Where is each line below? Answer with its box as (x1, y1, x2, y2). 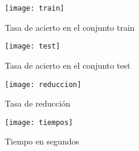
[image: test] (5, 42, 61, 51)
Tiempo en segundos (5, 135, 79, 147)
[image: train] (5, 4, 65, 12)
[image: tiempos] (5, 118, 73, 127)
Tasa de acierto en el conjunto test (5, 59, 131, 71)
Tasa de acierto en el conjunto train (5, 21, 135, 33)
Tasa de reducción (5, 97, 71, 110)
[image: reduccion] (5, 80, 81, 89)
